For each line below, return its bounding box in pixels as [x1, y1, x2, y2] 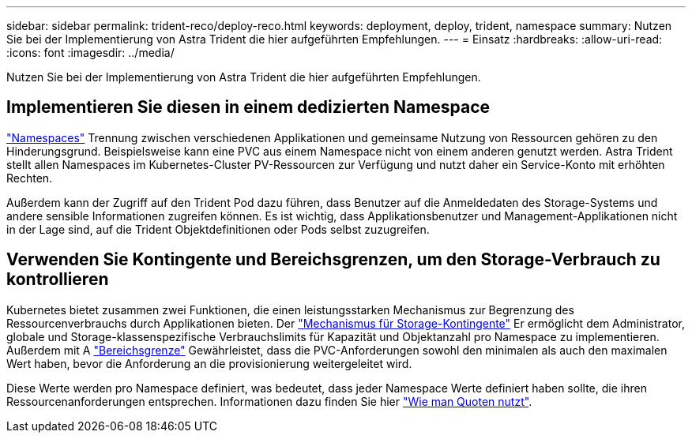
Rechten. [6, 171, 53, 185]
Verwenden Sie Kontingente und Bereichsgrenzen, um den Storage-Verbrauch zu [6, 250, 660, 270]
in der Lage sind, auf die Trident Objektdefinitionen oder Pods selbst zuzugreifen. [6, 222, 430, 236]
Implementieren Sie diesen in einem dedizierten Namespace [6, 97, 491, 118]
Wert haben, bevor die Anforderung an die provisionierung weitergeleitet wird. [6, 356, 412, 370]
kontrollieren [6, 269, 109, 290]
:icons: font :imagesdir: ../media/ [6, 46, 175, 59]
